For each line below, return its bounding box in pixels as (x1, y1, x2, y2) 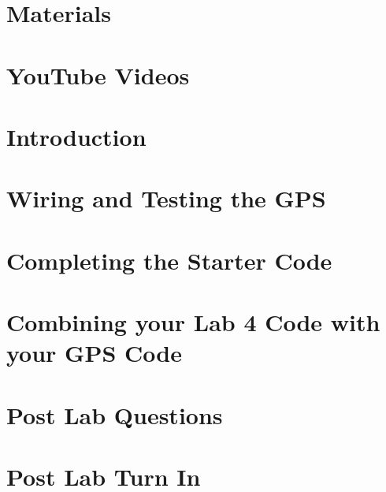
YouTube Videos (6, 58, 190, 91)
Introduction (6, 120, 147, 152)
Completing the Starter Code (6, 244, 332, 276)
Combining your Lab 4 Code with (6, 306, 380, 338)
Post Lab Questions (6, 398, 223, 430)
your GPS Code (6, 337, 182, 369)
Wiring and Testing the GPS (6, 182, 326, 214)
